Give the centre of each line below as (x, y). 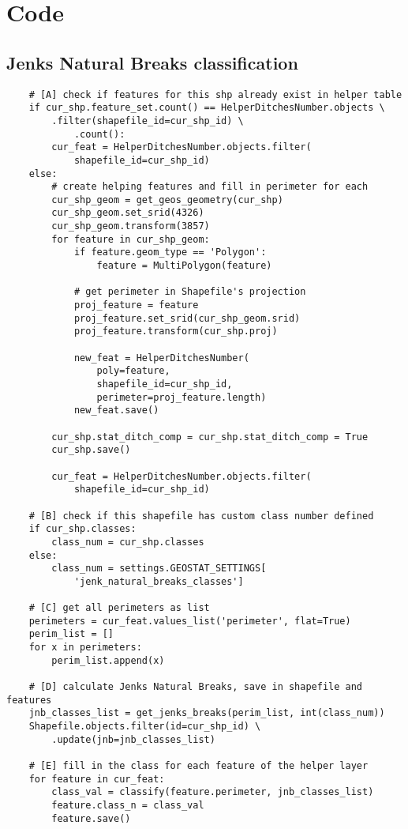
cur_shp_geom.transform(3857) (131, 226)
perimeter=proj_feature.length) (182, 397)
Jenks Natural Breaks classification (152, 62)
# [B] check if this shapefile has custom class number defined (201, 516)
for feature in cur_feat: (97, 779)
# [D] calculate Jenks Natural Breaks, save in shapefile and (196, 687)
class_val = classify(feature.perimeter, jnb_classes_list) (213, 792)
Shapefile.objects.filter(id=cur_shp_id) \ (145, 727)
